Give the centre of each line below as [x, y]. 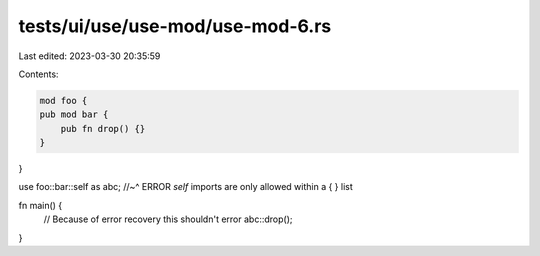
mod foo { [63, 100]
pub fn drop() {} [103, 128]
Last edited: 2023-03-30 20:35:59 [89, 56]
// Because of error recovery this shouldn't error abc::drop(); [168, 219]
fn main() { [40, 205]
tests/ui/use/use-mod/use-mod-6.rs [175, 26]
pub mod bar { [74, 114]
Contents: [38, 74]
